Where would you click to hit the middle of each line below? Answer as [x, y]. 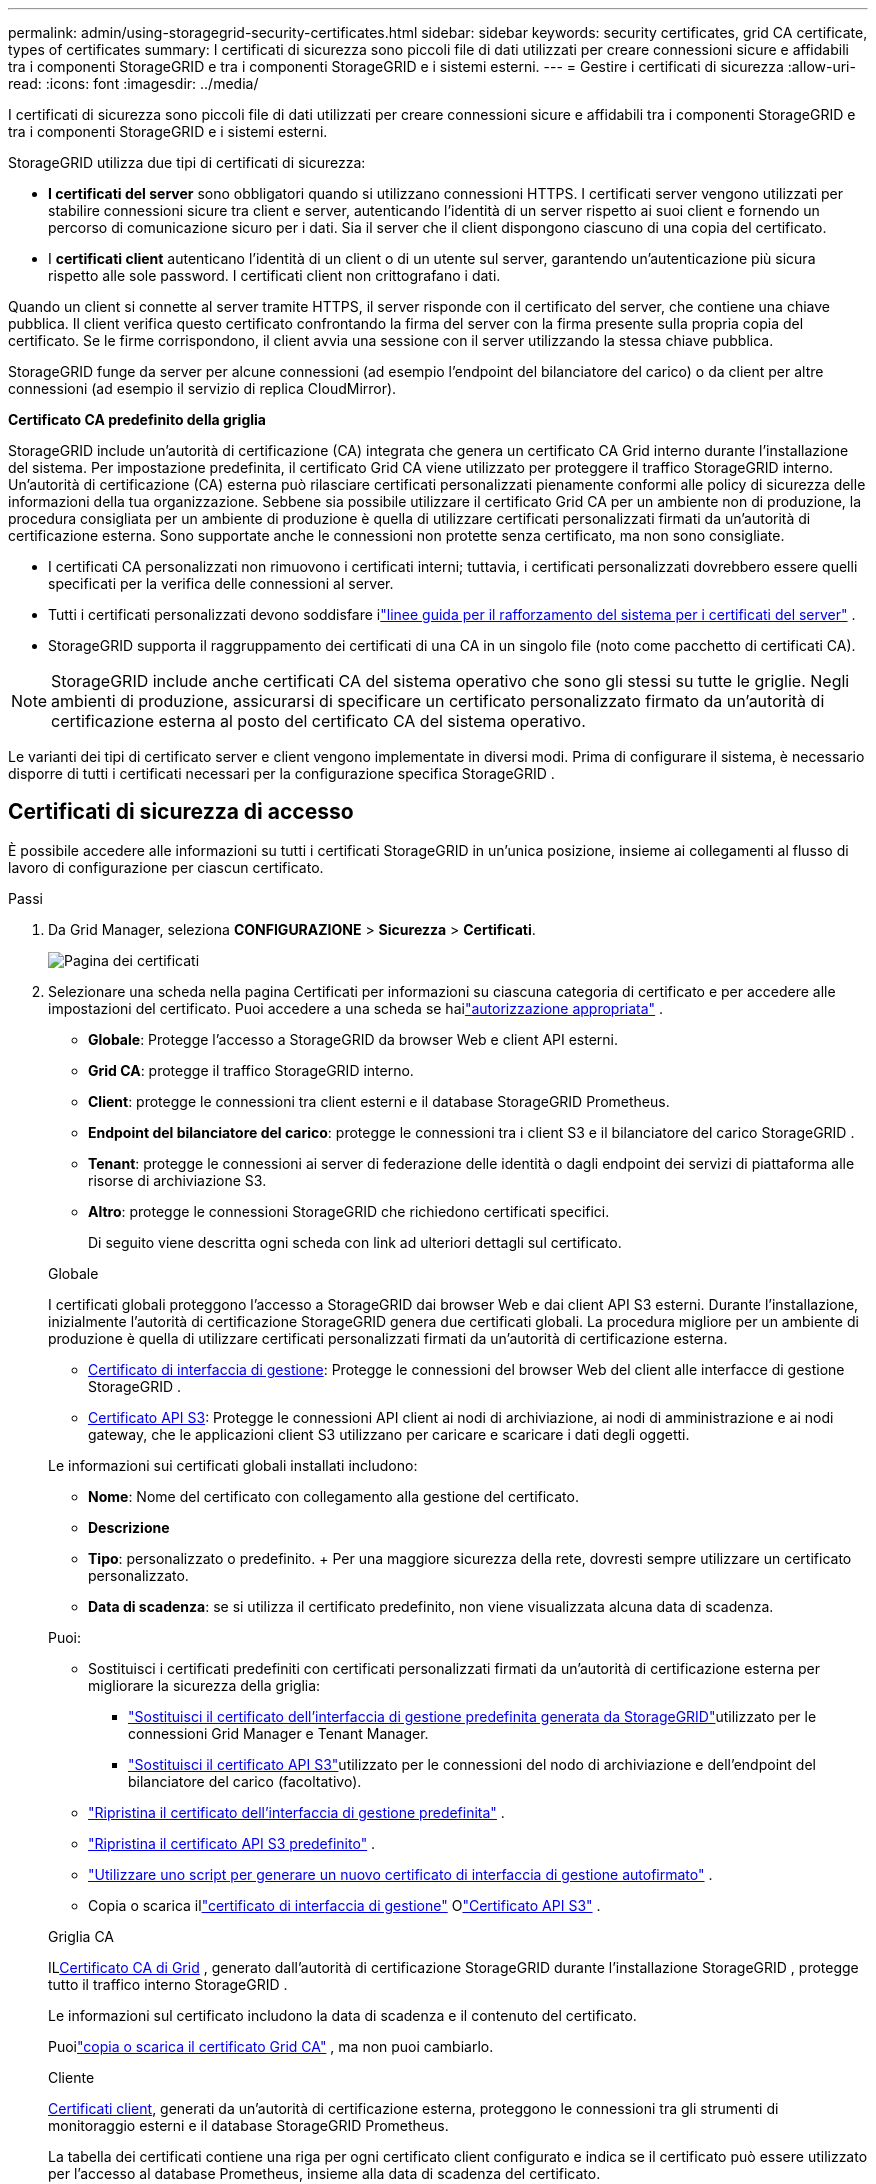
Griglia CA [81, 1936]
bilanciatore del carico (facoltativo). [245, 1781]
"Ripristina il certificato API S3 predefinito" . [232, 1843]
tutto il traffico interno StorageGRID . [168, 1984]
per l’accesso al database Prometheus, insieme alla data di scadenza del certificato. [324, 2173]
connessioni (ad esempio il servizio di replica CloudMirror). [202, 388]
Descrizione [129, 1527]
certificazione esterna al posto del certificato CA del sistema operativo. [318, 721]
